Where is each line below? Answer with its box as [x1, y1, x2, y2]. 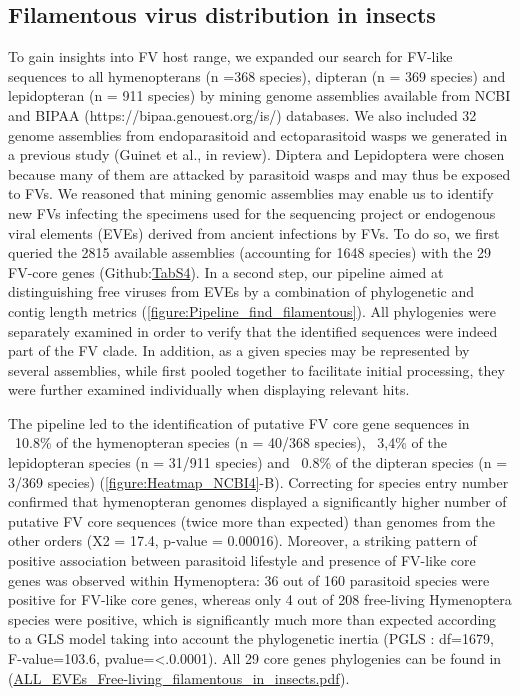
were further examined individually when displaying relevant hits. [8, 379, 410, 400]
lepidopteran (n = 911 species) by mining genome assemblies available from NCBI [8, 85, 511, 106]
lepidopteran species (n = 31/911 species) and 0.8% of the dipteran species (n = [8, 452, 508, 473]
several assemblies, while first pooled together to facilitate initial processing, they [8, 359, 505, 380]
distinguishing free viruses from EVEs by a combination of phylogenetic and [8, 281, 475, 302]
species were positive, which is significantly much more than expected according [8, 608, 497, 629]
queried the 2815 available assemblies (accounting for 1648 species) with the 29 [8, 242, 492, 263]
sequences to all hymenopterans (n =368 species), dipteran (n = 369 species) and [8, 65, 506, 86]
